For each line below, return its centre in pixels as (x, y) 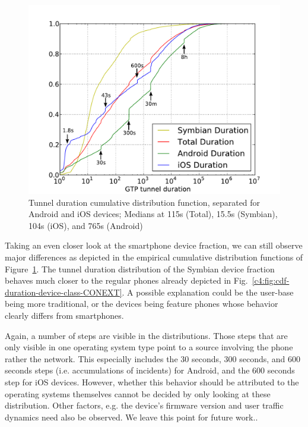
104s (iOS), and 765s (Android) (86, 225)
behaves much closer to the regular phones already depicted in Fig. (126, 280)
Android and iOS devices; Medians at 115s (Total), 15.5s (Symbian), (153, 214)
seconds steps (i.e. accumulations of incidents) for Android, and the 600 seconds (150, 370)
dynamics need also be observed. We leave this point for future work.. (131, 417)
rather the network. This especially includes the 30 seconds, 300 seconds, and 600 (153, 358)
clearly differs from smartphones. (64, 315)
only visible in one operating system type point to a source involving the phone (149, 347)
